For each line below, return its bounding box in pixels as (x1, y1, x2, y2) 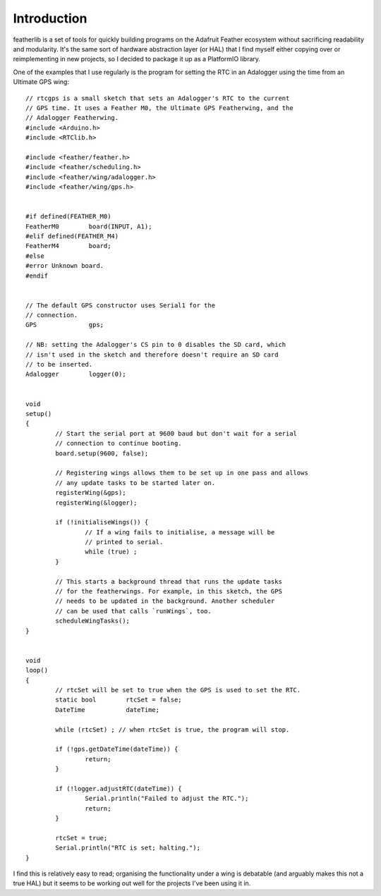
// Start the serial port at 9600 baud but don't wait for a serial (55, 429, 298, 437)
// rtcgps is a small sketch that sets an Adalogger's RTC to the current (25, 94, 290, 102)
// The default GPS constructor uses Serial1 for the (25, 301, 215, 309)
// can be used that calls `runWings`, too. (55, 607, 212, 615)
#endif (25, 271, 49, 280)
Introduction (13, 11, 87, 26)
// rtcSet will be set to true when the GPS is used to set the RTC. (55, 686, 301, 694)
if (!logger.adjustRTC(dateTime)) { (55, 785, 183, 792)
